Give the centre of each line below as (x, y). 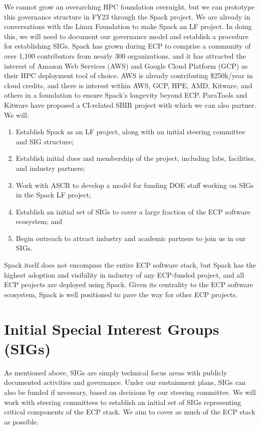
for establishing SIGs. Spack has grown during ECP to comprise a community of (127, 46)
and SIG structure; (45, 141)
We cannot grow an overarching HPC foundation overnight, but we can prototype (129, 7)
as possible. (22, 421)
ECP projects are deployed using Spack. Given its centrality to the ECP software (129, 284)
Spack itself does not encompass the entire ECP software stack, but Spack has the (130, 265)
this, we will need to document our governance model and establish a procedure (126, 36)
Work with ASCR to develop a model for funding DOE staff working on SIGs (135, 185)
